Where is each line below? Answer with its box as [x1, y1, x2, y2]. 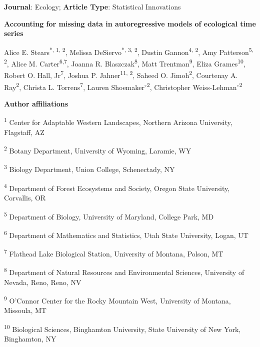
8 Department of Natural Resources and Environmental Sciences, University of [4, 265, 244, 277]
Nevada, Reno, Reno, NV [4, 276, 81, 287]
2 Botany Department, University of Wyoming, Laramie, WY [4, 144, 191, 155]
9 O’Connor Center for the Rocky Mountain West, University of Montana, [4, 294, 231, 305]
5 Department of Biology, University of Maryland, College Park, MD [4, 209, 214, 221]
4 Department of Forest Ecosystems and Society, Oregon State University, [4, 181, 230, 193]
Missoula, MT [4, 305, 46, 315]
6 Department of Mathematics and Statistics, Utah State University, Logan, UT [4, 228, 248, 240]
